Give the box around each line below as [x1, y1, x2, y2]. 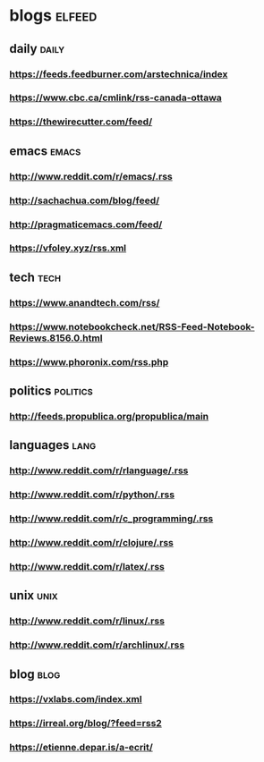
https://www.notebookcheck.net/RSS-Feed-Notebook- [9, 320, 255, 333]
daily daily [9, 41, 65, 56]
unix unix [9, 588, 58, 604]
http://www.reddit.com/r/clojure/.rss [9, 536, 175, 548]
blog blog [9, 666, 61, 682]
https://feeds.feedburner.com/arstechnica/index [9, 68, 228, 80]
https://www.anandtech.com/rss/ [9, 296, 160, 309]
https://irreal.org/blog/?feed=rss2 [9, 717, 163, 730]
